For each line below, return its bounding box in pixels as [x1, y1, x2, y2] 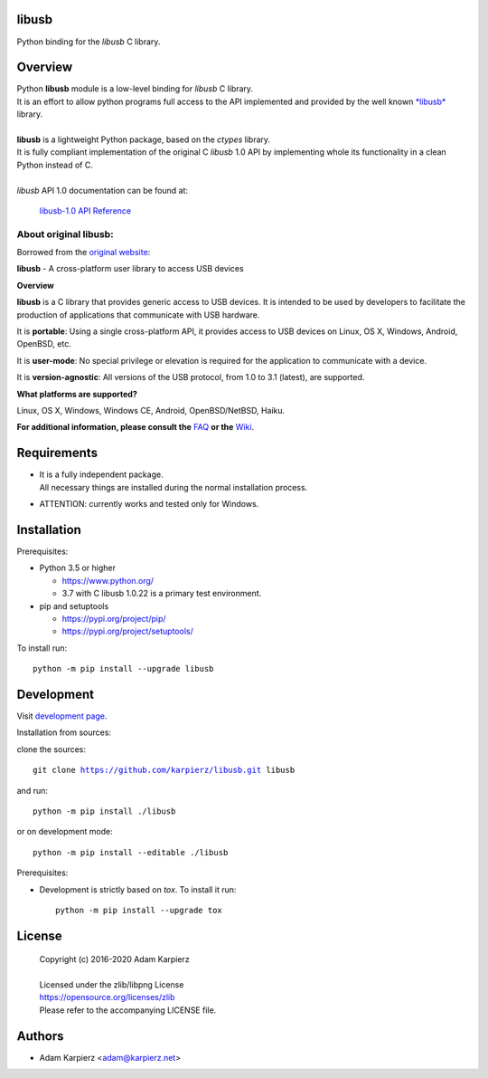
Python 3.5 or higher [39, 562, 117, 574]
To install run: [16, 643, 68, 653]
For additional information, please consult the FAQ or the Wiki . [16, 422, 255, 433]
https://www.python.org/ [61, 575, 154, 586]
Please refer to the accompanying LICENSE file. [39, 1005, 217, 1016]
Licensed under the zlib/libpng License [39, 979, 184, 990]
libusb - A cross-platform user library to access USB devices [16, 263, 244, 274]
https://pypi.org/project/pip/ [61, 613, 166, 624]
